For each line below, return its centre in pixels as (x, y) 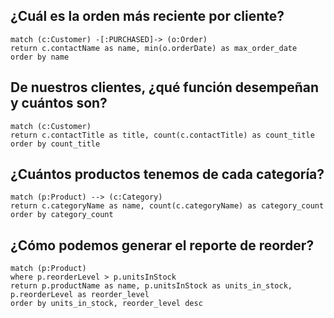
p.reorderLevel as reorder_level (80, 295)
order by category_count (62, 215)
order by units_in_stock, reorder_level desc (106, 304)
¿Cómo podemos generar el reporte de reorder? (162, 245)
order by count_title (55, 144)
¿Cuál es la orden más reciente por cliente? (147, 16)
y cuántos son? (59, 103)
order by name (40, 57)
